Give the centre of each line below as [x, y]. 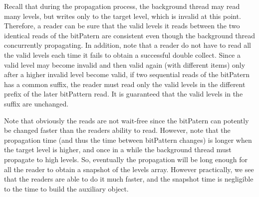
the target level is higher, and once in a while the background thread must [118, 149]
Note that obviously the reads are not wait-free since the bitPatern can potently [127, 120]
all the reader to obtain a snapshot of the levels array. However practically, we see [129, 169]
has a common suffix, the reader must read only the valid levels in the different [125, 84]
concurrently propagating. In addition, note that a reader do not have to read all [128, 45]
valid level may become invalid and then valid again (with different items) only [125, 64]
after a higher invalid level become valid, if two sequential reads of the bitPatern [127, 74]
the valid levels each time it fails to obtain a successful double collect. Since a [122, 54]
